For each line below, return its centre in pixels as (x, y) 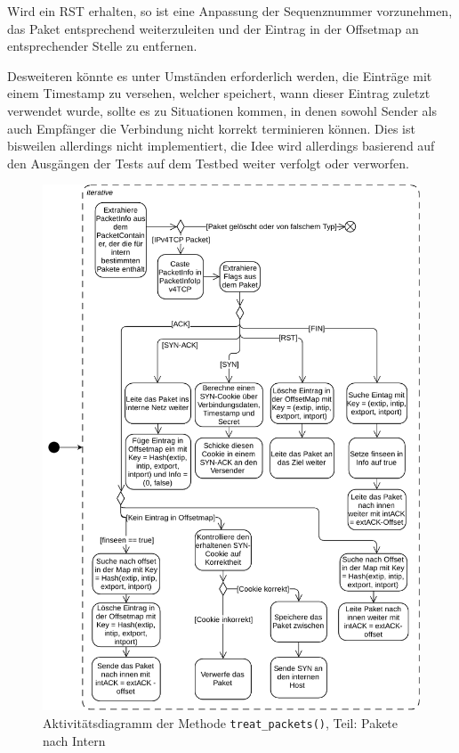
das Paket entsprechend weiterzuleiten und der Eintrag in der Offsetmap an (213, 28)
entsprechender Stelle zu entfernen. (102, 46)
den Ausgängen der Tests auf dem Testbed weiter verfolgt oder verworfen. (209, 163)
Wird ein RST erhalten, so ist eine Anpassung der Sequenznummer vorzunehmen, (230, 11)
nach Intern (74, 740)
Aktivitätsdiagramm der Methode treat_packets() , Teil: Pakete (221, 723)
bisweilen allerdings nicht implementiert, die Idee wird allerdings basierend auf (221, 146)
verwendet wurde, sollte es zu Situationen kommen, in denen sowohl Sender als (222, 110)
